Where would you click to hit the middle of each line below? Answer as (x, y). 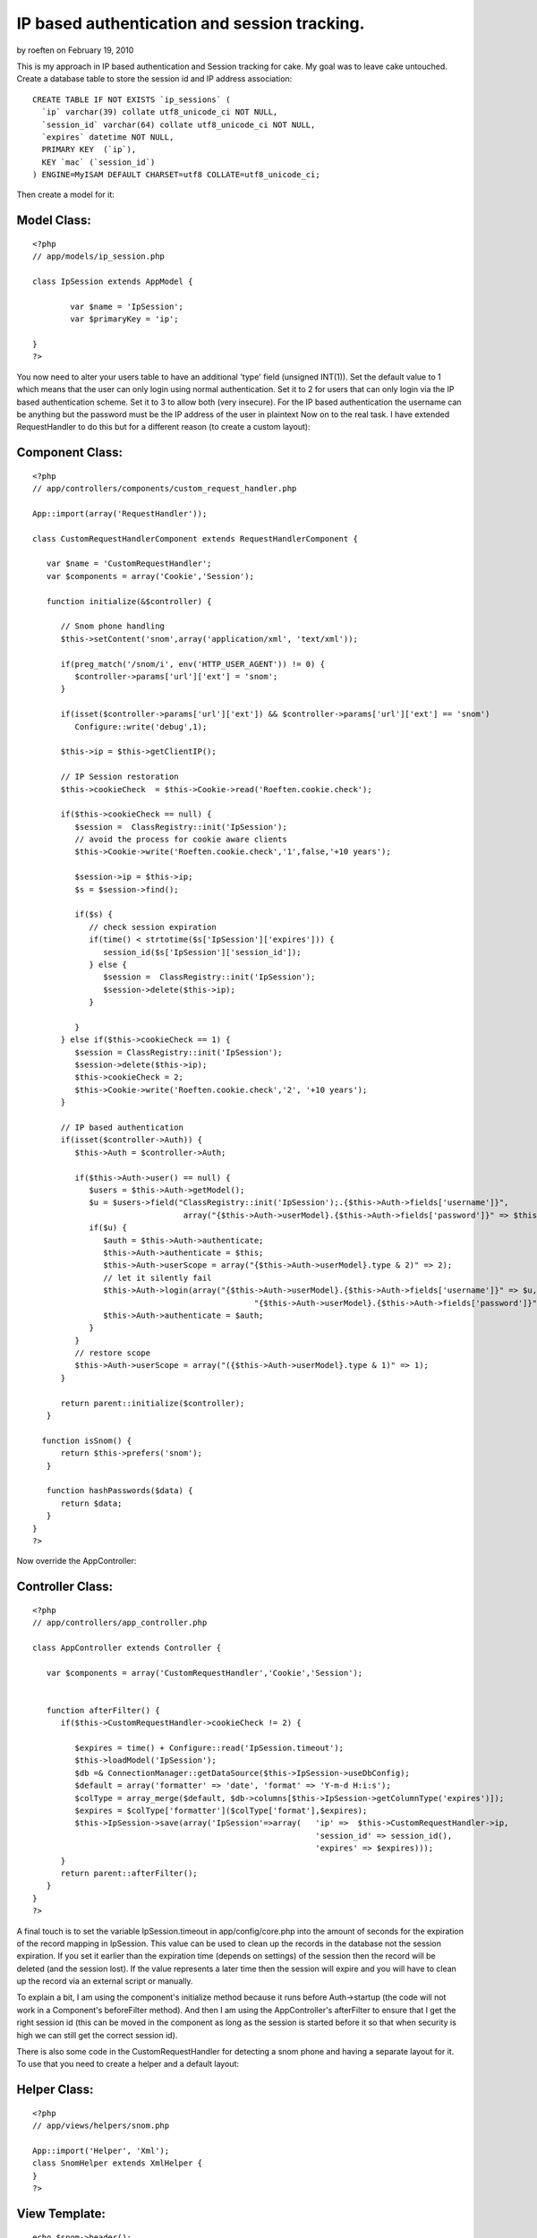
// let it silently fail (158, 1277)
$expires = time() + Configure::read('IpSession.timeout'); (209, 1748)
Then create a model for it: (66, 195)
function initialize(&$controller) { (129, 601)
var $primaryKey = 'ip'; (124, 319)
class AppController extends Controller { (127, 1648)
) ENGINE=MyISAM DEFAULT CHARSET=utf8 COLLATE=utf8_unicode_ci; (177, 175)
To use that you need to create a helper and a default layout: (128, 2064)
